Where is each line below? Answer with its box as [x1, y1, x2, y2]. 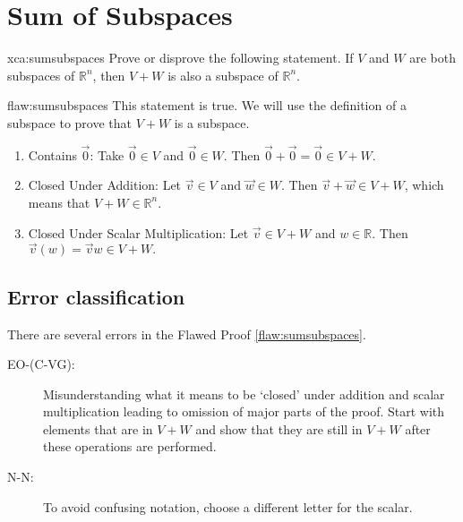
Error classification [7, 282, 185, 310]
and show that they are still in [195, 419, 363, 438]
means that [28, 193, 90, 211]
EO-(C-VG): [7, 355, 75, 373]
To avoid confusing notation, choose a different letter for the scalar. [43, 497, 413, 516]
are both [409, 48, 456, 67]
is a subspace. [174, 113, 250, 132]
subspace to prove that [7, 113, 133, 132]
